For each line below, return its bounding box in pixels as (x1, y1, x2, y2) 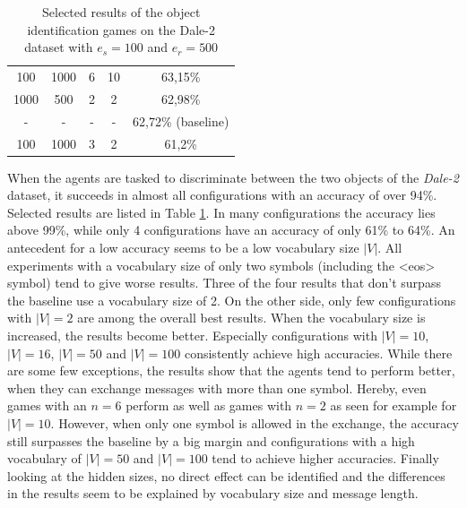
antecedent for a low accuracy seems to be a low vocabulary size (7, 238, 359, 257)
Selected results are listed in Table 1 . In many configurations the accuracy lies (7, 202, 436, 221)
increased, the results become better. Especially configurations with (7, 326, 377, 344)
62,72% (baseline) (133, 111, 229, 130)
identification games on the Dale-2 (27, 20, 215, 39)
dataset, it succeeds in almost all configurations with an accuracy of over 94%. (7, 185, 437, 204)
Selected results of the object (42, 3, 201, 21)
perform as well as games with (125, 396, 292, 415)
